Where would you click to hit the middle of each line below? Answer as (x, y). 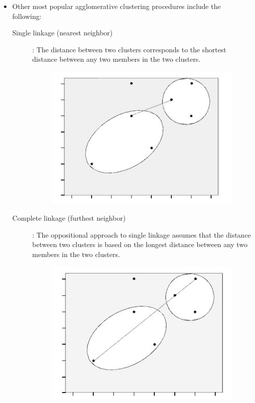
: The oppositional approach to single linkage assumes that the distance (141, 234)
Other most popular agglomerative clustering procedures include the (116, 6)
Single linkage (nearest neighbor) (63, 33)
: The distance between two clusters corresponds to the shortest (129, 49)
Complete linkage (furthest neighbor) (69, 218)
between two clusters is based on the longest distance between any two (140, 244)
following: (27, 16)
